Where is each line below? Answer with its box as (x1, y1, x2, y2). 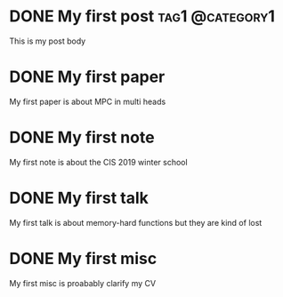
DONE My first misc (9, 248, 158, 269)
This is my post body (9, 36, 86, 46)
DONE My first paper (9, 67, 166, 87)
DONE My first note (9, 127, 155, 148)
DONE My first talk (9, 189, 150, 208)
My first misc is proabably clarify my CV (9, 277, 157, 288)
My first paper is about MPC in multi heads (9, 96, 166, 107)
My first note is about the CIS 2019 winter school (9, 157, 189, 167)
